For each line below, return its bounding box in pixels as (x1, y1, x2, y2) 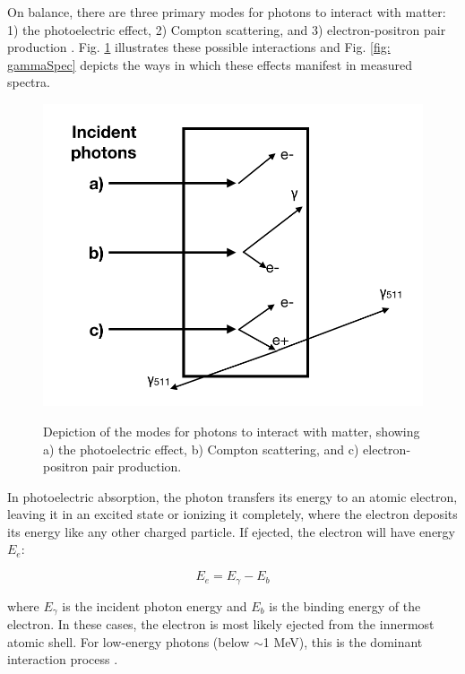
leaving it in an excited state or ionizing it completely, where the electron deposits (7, 505, 458, 523)
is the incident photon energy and (62, 596, 247, 615)
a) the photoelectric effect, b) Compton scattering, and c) (43, 439, 359, 458)
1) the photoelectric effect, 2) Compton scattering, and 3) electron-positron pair (7, 20, 446, 39)
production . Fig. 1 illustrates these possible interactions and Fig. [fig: (7, 38, 391, 56)
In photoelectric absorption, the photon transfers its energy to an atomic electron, (7, 487, 458, 505)
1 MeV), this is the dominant (263, 632, 423, 651)
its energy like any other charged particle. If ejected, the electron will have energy (7, 522, 455, 540)
